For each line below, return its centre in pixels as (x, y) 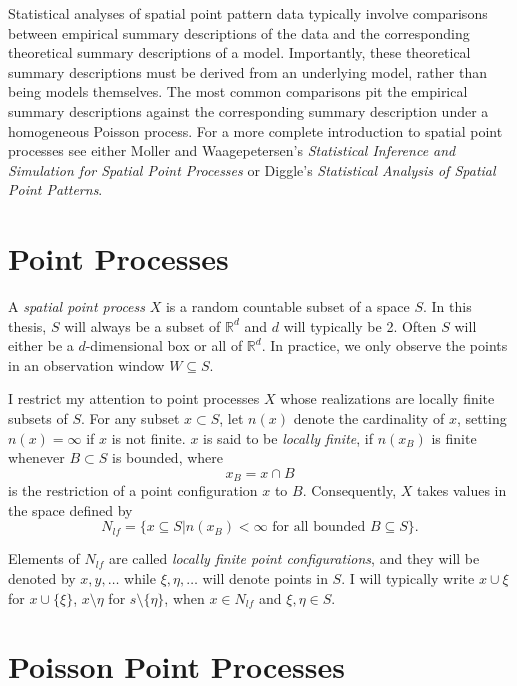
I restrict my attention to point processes (134, 398)
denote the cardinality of (369, 418)
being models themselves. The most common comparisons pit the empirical (238, 91)
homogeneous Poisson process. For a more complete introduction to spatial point (255, 130)
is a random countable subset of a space (287, 306)
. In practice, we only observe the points (384, 345)
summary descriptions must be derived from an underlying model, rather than (247, 71)
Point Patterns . (55, 189)
